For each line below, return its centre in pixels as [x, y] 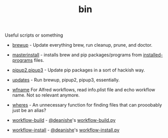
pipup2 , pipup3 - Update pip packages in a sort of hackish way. [78, 70]
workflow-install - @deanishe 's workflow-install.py [66, 130]
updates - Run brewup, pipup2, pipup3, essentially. [66, 80]
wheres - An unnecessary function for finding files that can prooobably [87, 105]
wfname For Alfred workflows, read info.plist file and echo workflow [83, 90]
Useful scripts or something [34, 35]
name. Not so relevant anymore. [46, 95]
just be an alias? [29, 111]
